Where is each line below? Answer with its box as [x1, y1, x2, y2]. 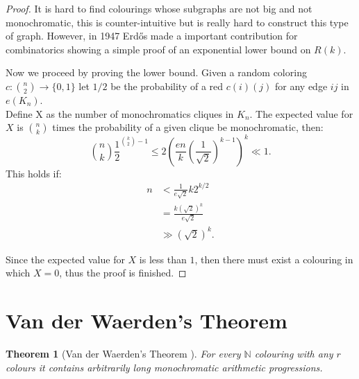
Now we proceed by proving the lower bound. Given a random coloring [6, 65, 307, 80]
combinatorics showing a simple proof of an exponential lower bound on [6, 42, 311, 56]
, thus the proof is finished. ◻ [59, 265, 187, 280]
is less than [139, 252, 187, 266]
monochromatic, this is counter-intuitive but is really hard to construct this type [6, 15, 349, 29]
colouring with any [254, 346, 333, 360]
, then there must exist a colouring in [194, 252, 353, 266]
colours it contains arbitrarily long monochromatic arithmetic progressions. [6, 360, 323, 374]
